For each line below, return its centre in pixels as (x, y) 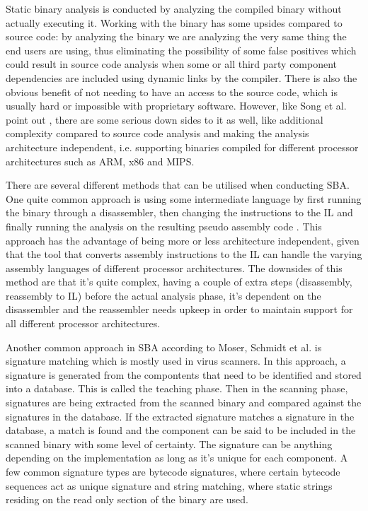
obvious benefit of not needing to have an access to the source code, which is (172, 92)
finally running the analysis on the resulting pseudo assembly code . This (164, 226)
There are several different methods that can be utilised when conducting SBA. (178, 185)
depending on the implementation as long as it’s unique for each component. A (177, 458)
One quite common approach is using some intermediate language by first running (184, 198)
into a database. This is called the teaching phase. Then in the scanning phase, (177, 388)
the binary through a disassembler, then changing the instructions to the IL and (179, 212)
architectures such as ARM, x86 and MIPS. (100, 161)
